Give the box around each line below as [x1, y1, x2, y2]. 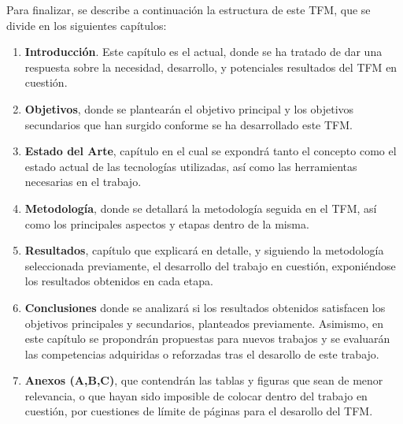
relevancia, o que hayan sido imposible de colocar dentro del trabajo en [24, 387, 368, 404]
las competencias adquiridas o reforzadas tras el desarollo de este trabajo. [24, 345, 379, 362]
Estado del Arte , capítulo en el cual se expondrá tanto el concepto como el [24, 143, 397, 159]
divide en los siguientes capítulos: [6, 17, 167, 33]
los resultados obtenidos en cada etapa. [24, 273, 213, 289]
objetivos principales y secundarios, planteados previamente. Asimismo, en [24, 314, 384, 331]
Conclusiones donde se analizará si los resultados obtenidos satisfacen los [24, 299, 386, 315]
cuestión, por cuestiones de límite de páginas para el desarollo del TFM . [24, 403, 373, 419]
